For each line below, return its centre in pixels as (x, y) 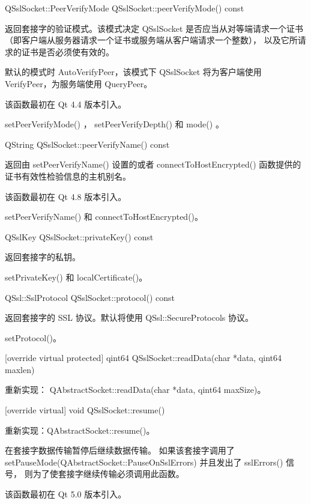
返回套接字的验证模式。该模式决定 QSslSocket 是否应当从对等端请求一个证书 (154, 28)
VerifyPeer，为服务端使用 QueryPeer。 (79, 83)
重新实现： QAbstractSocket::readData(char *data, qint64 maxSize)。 (135, 390)
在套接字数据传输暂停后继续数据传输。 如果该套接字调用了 (120, 450)
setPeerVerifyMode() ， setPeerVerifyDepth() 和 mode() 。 (114, 124)
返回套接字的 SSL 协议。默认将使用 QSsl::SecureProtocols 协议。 (129, 317)
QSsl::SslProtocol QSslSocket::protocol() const (90, 297)
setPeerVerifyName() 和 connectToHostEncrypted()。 (104, 217)
